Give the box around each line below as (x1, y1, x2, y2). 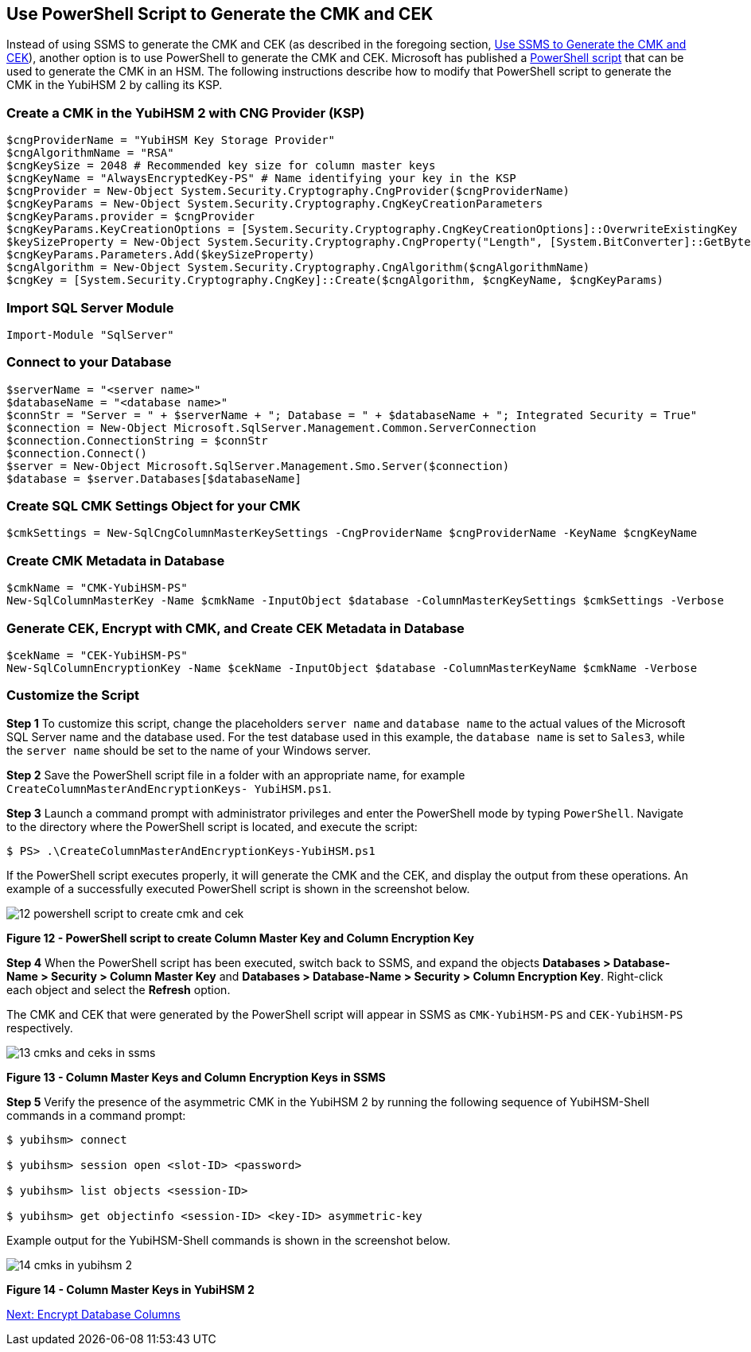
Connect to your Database (6, 354, 172, 371)
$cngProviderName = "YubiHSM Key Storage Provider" (6, 134, 336, 147)
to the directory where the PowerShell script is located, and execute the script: (6, 819, 418, 833)
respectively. (6, 1020, 73, 1035)
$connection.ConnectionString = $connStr (6, 433, 268, 447)
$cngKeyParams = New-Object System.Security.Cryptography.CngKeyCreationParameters (6, 197, 543, 211)
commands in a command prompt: (6, 1108, 186, 1122)
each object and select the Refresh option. (6, 982, 231, 997)
